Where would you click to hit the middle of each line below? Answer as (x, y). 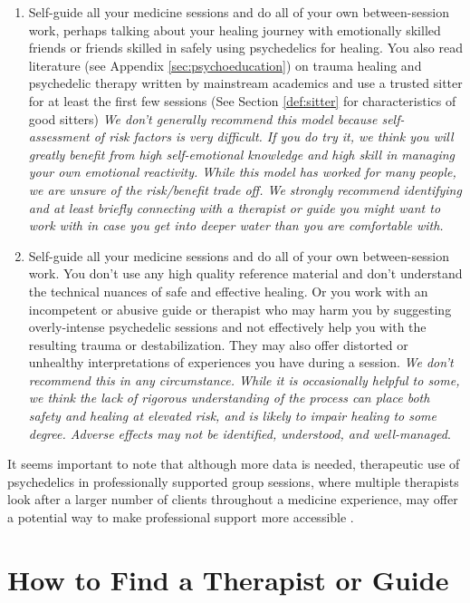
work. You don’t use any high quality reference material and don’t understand (245, 273)
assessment (59, 136)
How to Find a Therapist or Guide (228, 579)
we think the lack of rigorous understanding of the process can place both (229, 398)
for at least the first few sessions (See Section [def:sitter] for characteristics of (242, 100)
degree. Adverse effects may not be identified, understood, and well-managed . (240, 433)
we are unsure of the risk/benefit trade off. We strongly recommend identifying (245, 189)
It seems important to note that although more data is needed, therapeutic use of (234, 464)
